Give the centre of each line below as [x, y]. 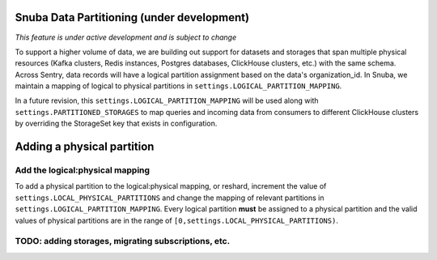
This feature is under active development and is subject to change [126, 37]
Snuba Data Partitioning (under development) [132, 17]
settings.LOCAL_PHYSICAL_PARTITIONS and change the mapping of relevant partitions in [170, 198]
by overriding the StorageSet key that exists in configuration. [116, 124]
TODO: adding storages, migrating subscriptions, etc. [123, 241]
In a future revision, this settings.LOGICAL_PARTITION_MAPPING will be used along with [167, 100]
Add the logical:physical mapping [82, 170]
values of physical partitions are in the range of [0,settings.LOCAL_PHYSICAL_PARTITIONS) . [177, 220]
